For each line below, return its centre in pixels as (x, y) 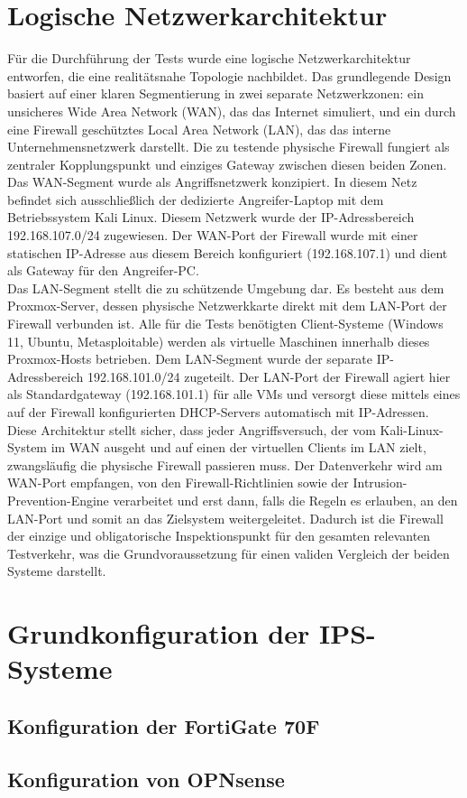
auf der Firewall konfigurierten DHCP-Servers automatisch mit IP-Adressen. (218, 412)
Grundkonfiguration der (159, 633)
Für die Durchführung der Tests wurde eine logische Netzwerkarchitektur (209, 58)
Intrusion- (380, 483)
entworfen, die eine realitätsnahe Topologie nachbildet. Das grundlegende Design (229, 75)
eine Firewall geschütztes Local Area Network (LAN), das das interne (199, 129)
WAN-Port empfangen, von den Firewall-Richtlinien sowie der (178, 483)
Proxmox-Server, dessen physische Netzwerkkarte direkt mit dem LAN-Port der (227, 306)
